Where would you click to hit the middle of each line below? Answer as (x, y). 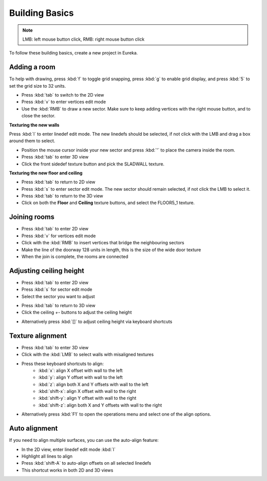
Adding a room (32, 67)
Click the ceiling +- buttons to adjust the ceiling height (77, 313)
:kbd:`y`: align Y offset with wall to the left (81, 377)
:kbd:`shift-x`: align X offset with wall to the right (87, 391)
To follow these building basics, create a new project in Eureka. (73, 53)
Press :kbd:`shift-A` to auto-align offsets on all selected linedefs (86, 463)
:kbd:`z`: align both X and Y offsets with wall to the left (93, 384)
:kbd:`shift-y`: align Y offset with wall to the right (87, 398)
